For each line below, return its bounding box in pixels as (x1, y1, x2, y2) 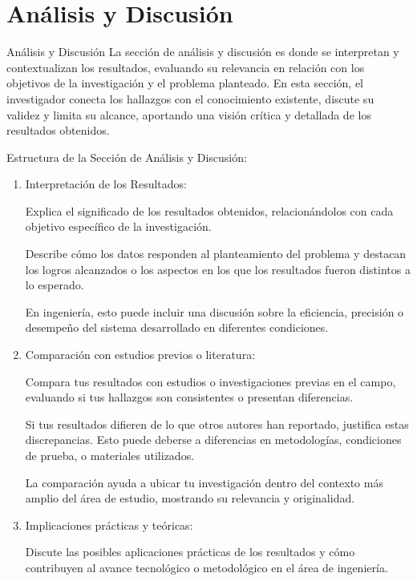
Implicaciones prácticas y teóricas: (25, 516, 193, 533)
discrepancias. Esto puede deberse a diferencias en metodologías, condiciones (25, 431, 402, 448)
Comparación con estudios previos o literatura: (25, 346, 256, 363)
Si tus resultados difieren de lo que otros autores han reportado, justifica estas (25, 415, 409, 432)
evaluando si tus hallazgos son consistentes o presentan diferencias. (25, 389, 354, 405)
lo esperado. (25, 276, 84, 293)
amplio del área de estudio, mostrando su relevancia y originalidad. (25, 490, 355, 506)
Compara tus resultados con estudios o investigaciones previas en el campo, (25, 373, 396, 389)
